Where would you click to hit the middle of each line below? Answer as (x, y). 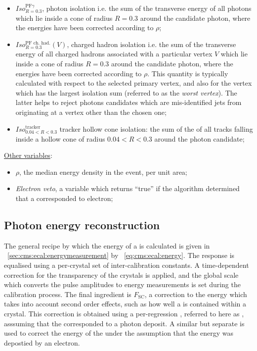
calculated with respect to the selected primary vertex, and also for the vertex (134, 83)
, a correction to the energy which (196, 294)
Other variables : (28, 155)
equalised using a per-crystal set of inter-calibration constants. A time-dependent (127, 265)
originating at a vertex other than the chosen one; (91, 112)
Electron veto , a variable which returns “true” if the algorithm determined (128, 188)
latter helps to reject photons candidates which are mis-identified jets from (128, 102)
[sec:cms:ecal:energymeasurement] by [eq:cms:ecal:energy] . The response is (121, 255)
